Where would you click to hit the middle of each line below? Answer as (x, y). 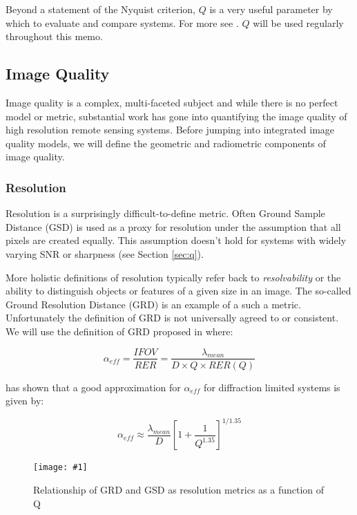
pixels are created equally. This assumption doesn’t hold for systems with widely (176, 240)
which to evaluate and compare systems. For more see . (122, 22)
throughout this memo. (54, 36)
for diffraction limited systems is (272, 387)
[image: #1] (60, 468)
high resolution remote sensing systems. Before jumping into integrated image (170, 130)
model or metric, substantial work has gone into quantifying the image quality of (176, 116)
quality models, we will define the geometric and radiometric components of (166, 143)
